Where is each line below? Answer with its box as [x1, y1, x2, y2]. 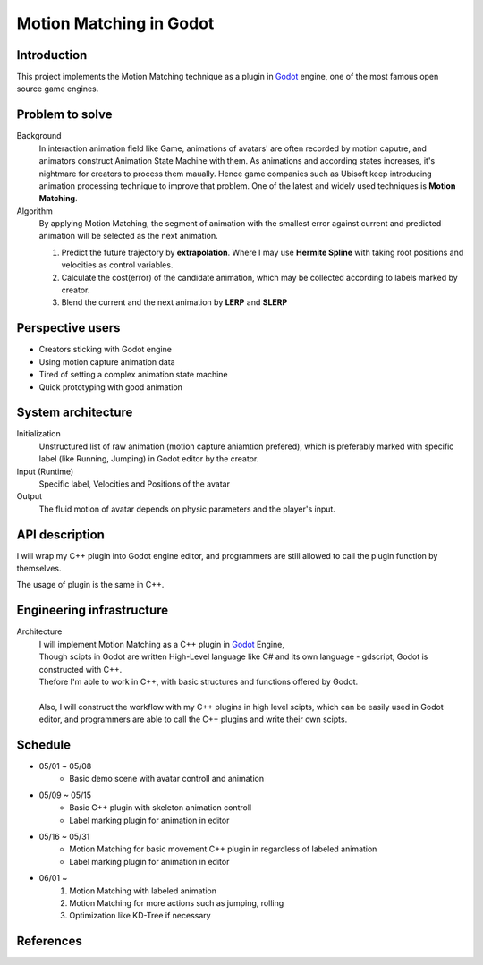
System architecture [16, 405, 133, 420]
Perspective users [16, 320, 121, 335]
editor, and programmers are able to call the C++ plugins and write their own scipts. [38, 714, 348, 724]
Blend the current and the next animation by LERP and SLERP [61, 297, 288, 308]
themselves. [16, 563, 62, 574]
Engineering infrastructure [16, 603, 169, 618]
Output [16, 491, 42, 502]
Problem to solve [16, 107, 113, 123]
